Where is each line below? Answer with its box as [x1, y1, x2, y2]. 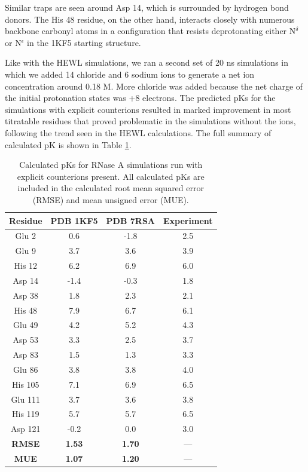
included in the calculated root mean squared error [17, 182, 204, 194]
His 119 [11, 407, 39, 420]
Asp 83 [13, 348, 39, 361]
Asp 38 [13, 289, 39, 301]
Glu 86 [13, 363, 38, 375]
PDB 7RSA [106, 214, 155, 226]
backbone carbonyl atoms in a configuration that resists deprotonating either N [5, 24, 296, 37]
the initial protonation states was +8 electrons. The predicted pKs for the [5, 91, 276, 104]
